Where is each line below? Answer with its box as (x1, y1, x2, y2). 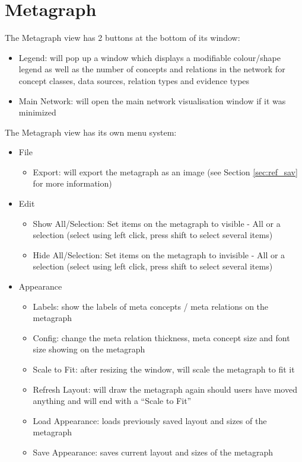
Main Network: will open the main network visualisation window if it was (18, 94, 286, 107)
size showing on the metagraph (33, 343, 145, 355)
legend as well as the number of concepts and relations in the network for (18, 63, 285, 75)
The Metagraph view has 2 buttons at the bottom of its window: (5, 31, 240, 44)
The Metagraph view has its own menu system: (5, 126, 177, 138)
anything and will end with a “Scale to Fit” (33, 394, 192, 407)
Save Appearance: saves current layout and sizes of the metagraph (33, 445, 274, 458)
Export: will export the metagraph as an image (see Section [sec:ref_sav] (33, 165, 298, 178)
